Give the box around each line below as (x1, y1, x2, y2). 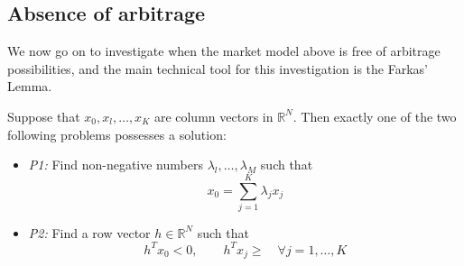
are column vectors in (153, 106, 274, 125)
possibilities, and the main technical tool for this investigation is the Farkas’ (7, 59, 428, 78)
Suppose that (7, 106, 80, 125)
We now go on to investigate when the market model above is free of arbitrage (7, 41, 441, 60)
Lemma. (7, 77, 52, 96)
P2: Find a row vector (28, 223, 151, 242)
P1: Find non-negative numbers (28, 155, 203, 174)
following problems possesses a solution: (7, 124, 227, 143)
